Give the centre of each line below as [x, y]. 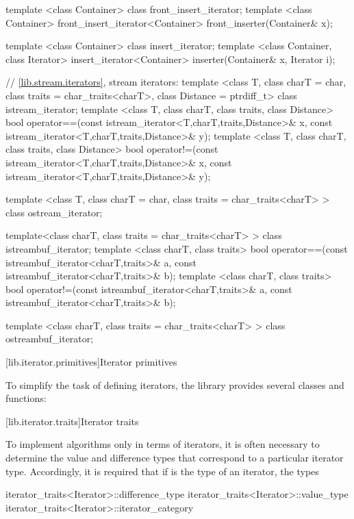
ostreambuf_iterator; [50, 339]
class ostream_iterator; [54, 212]
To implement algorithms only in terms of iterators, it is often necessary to [163, 444]
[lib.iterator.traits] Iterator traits [72, 421]
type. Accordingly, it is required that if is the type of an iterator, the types [162, 471]
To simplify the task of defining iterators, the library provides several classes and [175, 384]
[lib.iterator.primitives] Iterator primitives [91, 362]
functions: [26, 398]
